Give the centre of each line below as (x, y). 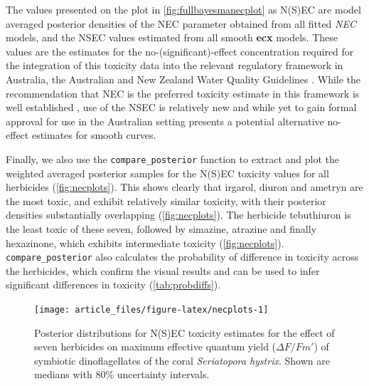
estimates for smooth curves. (94, 135)
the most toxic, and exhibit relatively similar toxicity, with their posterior (166, 200)
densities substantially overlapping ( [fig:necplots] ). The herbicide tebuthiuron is (178, 215)
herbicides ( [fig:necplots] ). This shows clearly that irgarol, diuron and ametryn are (184, 187)
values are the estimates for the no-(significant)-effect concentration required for (180, 51)
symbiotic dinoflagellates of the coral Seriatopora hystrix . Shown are (182, 360)
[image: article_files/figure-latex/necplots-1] (151, 310)
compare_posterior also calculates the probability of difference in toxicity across (182, 257)
